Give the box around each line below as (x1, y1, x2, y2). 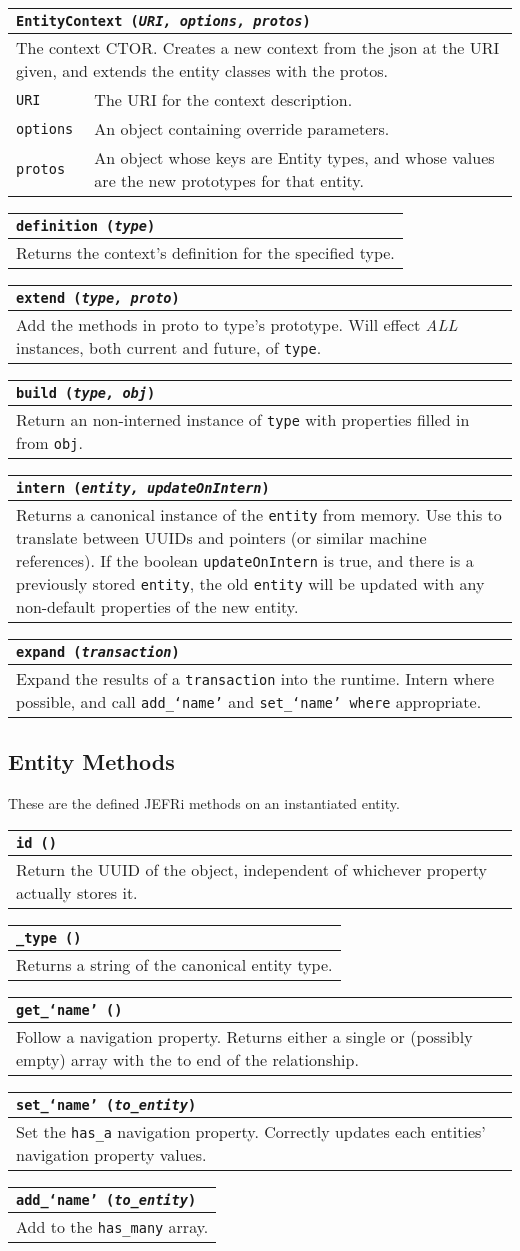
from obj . (16, 431, 83, 454)
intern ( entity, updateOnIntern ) (16, 480, 270, 496)
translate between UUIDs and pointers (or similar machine (16, 526, 427, 549)
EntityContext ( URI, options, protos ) (16, 13, 311, 29)
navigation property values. (16, 1142, 207, 1166)
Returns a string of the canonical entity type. (16, 952, 333, 976)
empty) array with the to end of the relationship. (16, 1047, 359, 1071)
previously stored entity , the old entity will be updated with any (16, 572, 485, 595)
